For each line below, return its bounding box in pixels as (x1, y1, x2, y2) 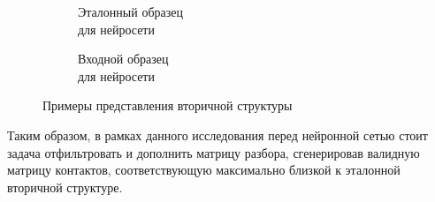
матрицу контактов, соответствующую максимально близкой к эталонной (7, 161, 401, 179)
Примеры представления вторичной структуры (42, 96, 293, 115)
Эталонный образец (78, 3, 183, 20)
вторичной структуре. (7, 177, 123, 196)
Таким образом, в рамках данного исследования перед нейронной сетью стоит (7, 125, 428, 144)
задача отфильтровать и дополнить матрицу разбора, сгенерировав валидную (7, 143, 420, 161)
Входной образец (78, 49, 169, 68)
